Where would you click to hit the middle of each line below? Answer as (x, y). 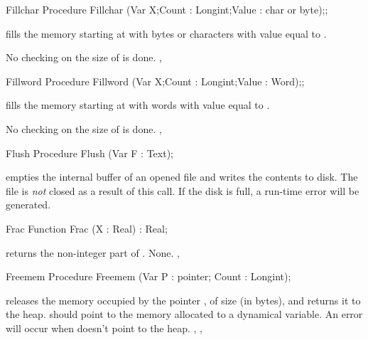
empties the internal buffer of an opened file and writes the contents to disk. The (182, 177)
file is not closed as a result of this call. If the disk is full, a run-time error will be (183, 190)
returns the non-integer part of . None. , (93, 252)
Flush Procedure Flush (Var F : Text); (90, 153)
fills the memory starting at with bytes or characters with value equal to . (166, 33)
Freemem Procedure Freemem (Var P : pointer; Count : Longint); (148, 276)
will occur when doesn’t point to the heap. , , (104, 328)
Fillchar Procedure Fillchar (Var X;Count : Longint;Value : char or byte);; (167, 9)
